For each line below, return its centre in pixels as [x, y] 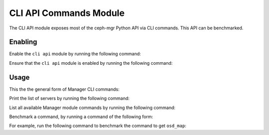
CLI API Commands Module [67, 13]
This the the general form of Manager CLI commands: [64, 89]
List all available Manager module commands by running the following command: [92, 108]
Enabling [23, 42]
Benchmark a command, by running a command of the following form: [81, 117]
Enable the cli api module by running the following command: [75, 54]
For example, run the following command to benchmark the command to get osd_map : [98, 126]
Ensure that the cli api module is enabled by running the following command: [91, 63]
